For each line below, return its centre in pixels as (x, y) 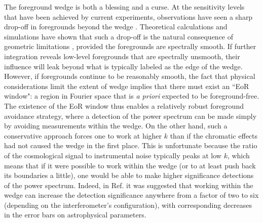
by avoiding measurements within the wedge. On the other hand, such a (116, 126)
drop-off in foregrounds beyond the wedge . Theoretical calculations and (116, 27)
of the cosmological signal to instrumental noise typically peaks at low (113, 155)
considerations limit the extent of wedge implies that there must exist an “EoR (127, 86)
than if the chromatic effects (214, 135)
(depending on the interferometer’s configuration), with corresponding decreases (128, 205)
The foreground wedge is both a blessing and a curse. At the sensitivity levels (124, 7)
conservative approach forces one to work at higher (83, 135)
